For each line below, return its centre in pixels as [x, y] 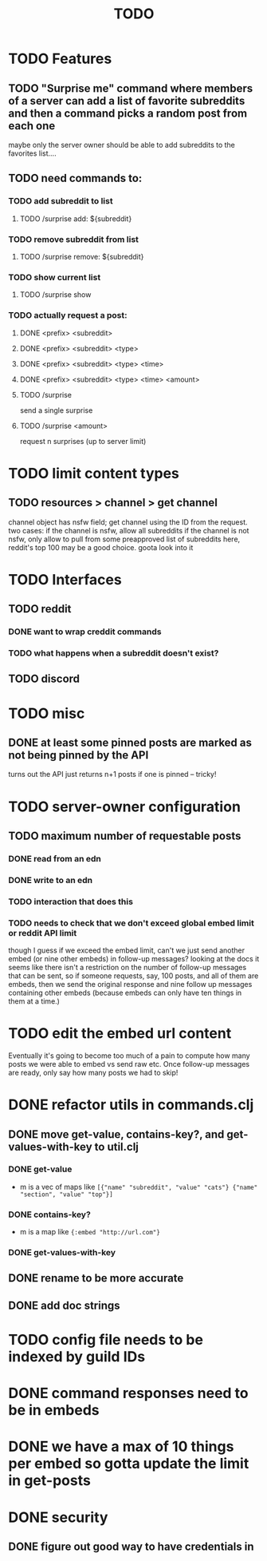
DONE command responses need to [128, 1393]
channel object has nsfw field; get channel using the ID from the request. [128, 522]
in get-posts [50, 1481]
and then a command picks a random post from [128, 113]
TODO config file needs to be [106, 1340]
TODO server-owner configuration [125, 806]
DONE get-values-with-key [62, 1253]
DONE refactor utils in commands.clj [131, 1105]
